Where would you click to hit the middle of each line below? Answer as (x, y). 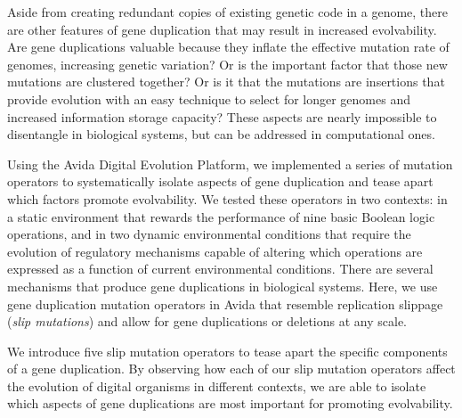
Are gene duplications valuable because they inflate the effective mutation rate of (228, 47)
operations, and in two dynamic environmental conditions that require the (209, 234)
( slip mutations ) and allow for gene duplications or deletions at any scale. (207, 321)
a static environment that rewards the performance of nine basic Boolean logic (221, 216)
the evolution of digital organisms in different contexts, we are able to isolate (217, 385)
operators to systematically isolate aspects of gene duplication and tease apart (220, 181)
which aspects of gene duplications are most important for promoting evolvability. (230, 403)
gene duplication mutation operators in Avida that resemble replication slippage (225, 303)
